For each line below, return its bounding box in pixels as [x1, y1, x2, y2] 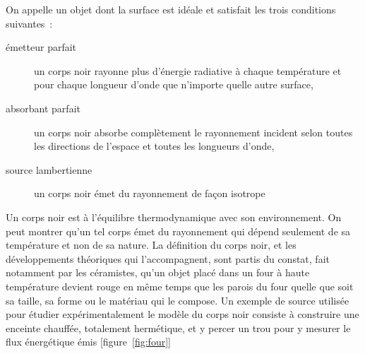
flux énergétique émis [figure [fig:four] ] [6, 334, 171, 349]
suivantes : [6, 16, 53, 30]
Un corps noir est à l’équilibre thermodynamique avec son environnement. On [6, 209, 342, 224]
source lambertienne [6, 162, 92, 177]
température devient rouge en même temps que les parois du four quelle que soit [6, 278, 354, 293]
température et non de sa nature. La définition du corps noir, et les [6, 237, 297, 252]
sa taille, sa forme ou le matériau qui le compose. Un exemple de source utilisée [6, 293, 349, 307]
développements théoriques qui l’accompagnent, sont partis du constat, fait [6, 251, 330, 266]
